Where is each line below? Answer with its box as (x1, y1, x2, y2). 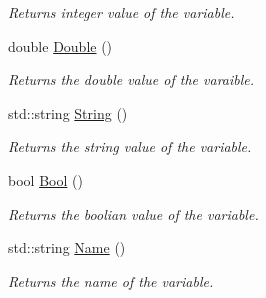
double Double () (8, 35, 113, 56)
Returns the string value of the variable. (8, 136, 252, 157)
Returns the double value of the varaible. (8, 69, 255, 90)
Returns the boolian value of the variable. (8, 203, 259, 224)
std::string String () (8, 102, 128, 123)
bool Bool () (8, 169, 83, 190)
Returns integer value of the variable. (8, 2, 235, 22)
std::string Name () (8, 237, 126, 258)
